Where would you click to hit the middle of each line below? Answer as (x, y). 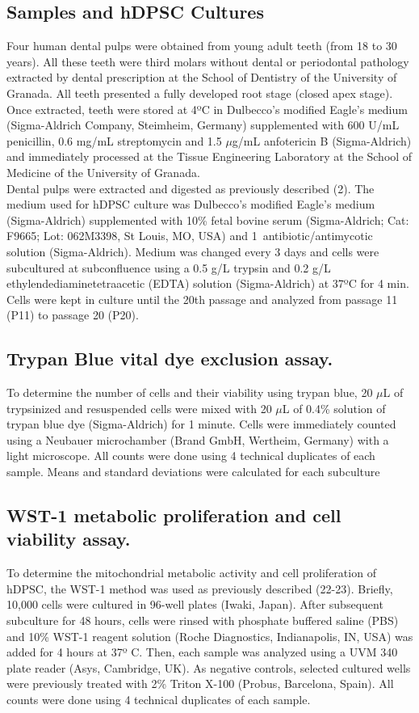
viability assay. (69, 539)
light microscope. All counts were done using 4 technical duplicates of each (191, 456)
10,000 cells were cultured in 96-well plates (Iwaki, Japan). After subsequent (195, 604)
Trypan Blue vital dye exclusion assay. (170, 359)
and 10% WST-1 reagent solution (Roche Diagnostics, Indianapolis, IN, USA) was (210, 636)
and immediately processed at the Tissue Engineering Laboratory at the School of (209, 156)
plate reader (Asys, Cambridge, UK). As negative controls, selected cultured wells (209, 667)
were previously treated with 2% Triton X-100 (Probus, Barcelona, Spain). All (200, 683)
